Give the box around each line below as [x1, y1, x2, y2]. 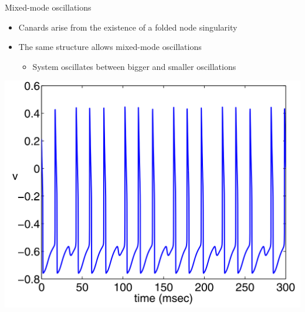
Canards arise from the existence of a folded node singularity [18, 21, 238, 33]
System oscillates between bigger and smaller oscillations [32, 60, 236, 72]
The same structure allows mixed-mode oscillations [18, 41, 202, 53]
